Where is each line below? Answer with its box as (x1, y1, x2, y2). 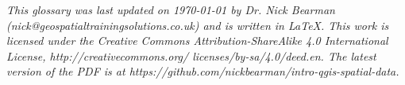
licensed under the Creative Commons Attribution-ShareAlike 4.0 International (6, 32, 388, 49)
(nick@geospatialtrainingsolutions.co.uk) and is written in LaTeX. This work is (6, 17, 389, 33)
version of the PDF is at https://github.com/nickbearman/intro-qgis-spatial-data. (6, 63, 399, 79)
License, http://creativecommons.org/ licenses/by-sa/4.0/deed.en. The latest (6, 47, 376, 64)
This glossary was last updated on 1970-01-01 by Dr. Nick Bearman (6, 2, 335, 17)
